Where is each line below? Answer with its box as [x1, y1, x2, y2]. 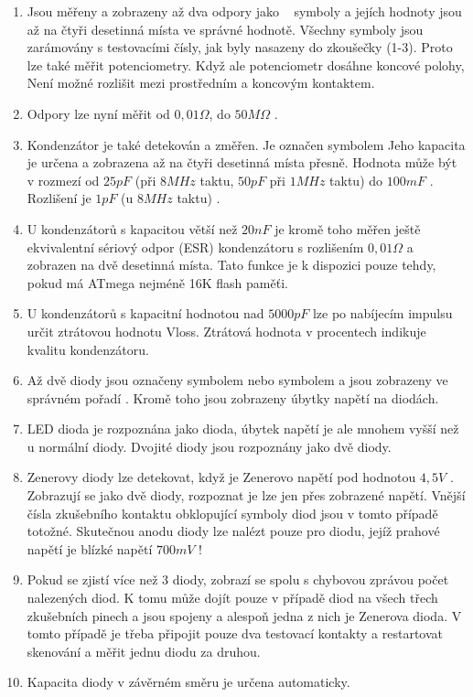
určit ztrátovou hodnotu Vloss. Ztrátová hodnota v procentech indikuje [27, 321, 426, 340]
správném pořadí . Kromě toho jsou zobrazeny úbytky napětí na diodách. [27, 388, 439, 407]
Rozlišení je [27, 188, 91, 208]
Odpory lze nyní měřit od [27, 103, 170, 123]
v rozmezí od [27, 170, 100, 189]
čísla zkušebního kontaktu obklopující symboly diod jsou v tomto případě [27, 503, 438, 522]
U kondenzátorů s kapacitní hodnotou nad [27, 304, 264, 323]
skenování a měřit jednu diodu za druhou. [27, 641, 261, 660]
